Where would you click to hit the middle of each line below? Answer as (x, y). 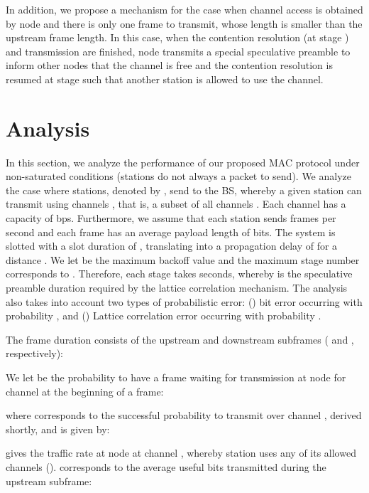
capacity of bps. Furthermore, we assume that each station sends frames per (171, 218)
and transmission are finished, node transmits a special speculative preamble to (178, 51)
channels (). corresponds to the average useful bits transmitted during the (166, 466)
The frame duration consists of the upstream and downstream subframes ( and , (180, 339)
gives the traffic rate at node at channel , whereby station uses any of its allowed (181, 453)
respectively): (35, 353)
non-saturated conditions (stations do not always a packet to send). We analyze (178, 176)
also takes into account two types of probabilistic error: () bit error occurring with (184, 301)
